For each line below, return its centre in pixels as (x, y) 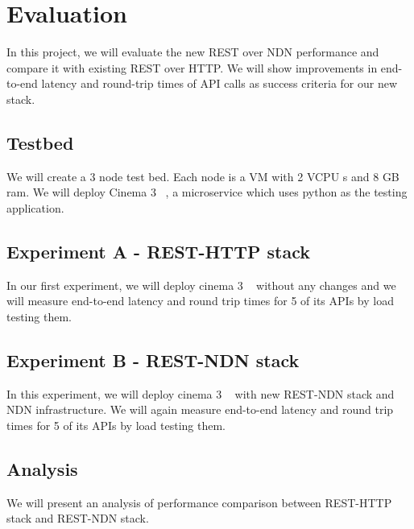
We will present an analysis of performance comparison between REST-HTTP (199, 502)
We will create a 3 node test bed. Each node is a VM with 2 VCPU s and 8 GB (203, 176)
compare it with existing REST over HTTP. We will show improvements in (192, 67)
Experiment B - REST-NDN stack (153, 360)
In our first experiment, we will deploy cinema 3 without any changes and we (201, 285)
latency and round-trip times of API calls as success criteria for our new (219, 83)
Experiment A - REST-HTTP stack (158, 251)
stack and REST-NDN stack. (78, 518)
